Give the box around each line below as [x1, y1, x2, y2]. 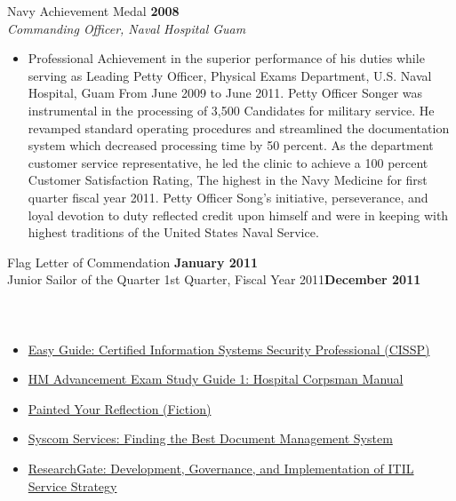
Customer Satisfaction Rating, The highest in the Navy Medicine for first [28, 171, 428, 189]
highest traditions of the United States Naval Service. [28, 223, 319, 242]
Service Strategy [28, 476, 117, 495]
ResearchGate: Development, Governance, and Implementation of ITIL [28, 459, 414, 478]
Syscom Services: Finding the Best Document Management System [28, 429, 393, 448]
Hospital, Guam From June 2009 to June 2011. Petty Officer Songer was [28, 83, 423, 102]
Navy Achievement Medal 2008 [7, 2, 180, 20]
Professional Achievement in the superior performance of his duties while [28, 49, 425, 68]
